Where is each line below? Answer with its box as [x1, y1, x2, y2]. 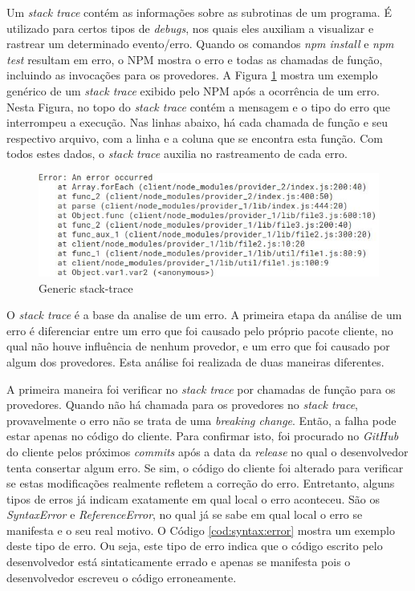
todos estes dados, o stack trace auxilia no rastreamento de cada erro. [6, 145, 348, 162]
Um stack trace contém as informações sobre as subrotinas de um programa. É [6, 4, 392, 20]
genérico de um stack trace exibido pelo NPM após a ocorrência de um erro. [6, 82, 380, 99]
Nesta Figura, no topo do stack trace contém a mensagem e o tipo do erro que [6, 98, 391, 115]
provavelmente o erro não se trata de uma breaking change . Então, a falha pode [6, 411, 397, 428]
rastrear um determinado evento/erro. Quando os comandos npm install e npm [6, 35, 394, 52]
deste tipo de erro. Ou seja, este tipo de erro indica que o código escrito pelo [6, 537, 383, 554]
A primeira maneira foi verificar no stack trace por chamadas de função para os [6, 380, 396, 397]
